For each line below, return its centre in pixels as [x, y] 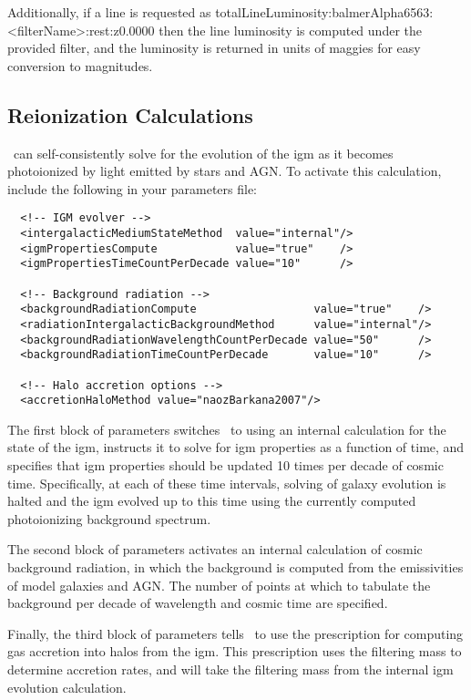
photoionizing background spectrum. [109, 518]
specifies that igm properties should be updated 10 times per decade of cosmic [225, 465]
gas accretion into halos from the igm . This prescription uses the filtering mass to [235, 651]
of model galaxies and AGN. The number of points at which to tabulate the [219, 585]
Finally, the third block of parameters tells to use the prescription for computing [235, 633]
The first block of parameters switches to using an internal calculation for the [227, 429]
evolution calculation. [67, 687]
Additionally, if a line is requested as [109, 12]
